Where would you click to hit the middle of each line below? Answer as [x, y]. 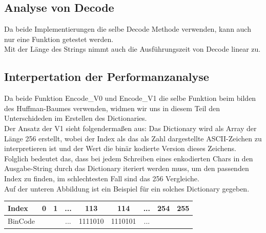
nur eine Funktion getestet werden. [59, 39]
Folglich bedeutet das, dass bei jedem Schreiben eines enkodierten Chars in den [129, 158]
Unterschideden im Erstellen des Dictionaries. [76, 118]
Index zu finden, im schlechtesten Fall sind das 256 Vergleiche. [102, 178]
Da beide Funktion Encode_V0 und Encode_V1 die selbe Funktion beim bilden [130, 98]
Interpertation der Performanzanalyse [107, 77]
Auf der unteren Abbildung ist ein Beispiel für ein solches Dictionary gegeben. [127, 188]
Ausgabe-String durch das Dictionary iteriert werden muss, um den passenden [127, 168]
